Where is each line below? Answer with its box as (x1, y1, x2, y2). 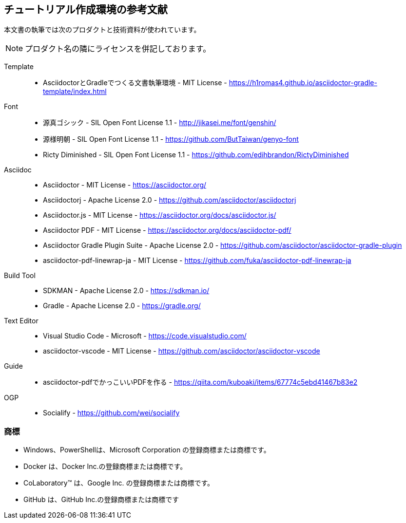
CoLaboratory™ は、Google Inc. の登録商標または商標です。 (23, 479, 214, 487)
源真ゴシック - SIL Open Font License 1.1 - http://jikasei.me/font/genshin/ (43, 118, 276, 127)
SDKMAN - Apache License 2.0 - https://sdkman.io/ (43, 286, 210, 295)
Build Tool (4, 271, 36, 280)
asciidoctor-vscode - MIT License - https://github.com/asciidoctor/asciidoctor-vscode (43, 347, 320, 355)
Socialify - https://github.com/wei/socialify (43, 409, 180, 417)
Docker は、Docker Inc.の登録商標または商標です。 (23, 462, 187, 471)
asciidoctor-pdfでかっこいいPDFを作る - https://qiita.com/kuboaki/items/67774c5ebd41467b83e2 (43, 378, 358, 387)
